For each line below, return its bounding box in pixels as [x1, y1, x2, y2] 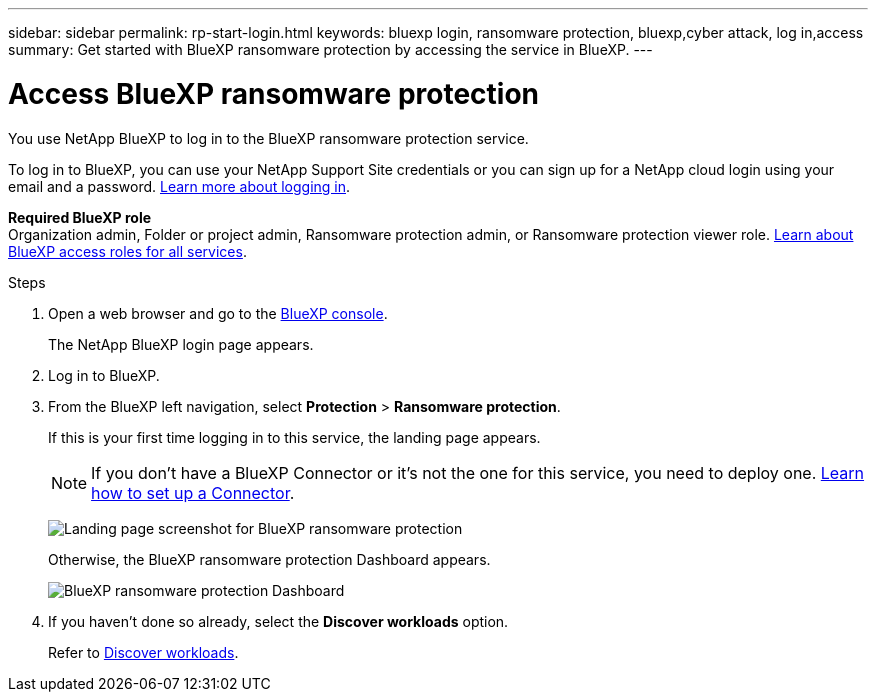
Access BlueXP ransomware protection [8, 76, 540, 111]
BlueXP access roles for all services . [8, 242, 247, 260]
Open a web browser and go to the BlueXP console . [48, 304, 388, 322]
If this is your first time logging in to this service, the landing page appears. [48, 428, 541, 446]
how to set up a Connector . [91, 482, 295, 503]
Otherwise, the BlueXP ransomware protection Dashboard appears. [48, 550, 491, 568]
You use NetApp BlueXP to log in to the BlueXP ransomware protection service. [8, 129, 529, 147]
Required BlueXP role [8, 208, 152, 226]
